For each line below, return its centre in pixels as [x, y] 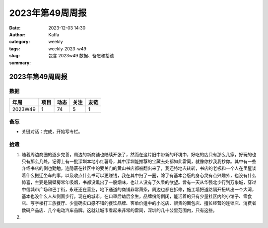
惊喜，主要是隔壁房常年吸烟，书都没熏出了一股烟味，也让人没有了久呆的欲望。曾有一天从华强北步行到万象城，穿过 [139, 182]
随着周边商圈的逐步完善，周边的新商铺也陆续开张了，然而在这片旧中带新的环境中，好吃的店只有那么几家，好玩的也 [139, 154]
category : [20, 42]
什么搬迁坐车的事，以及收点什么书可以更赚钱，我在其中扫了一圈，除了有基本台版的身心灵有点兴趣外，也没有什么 [141, 175]
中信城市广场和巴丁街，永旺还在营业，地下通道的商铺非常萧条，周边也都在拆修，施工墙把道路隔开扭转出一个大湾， [139, 189]
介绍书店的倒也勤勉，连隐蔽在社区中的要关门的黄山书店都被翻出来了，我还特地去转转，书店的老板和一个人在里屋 [137, 168]
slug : [14, 56]
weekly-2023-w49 [67, 49]
